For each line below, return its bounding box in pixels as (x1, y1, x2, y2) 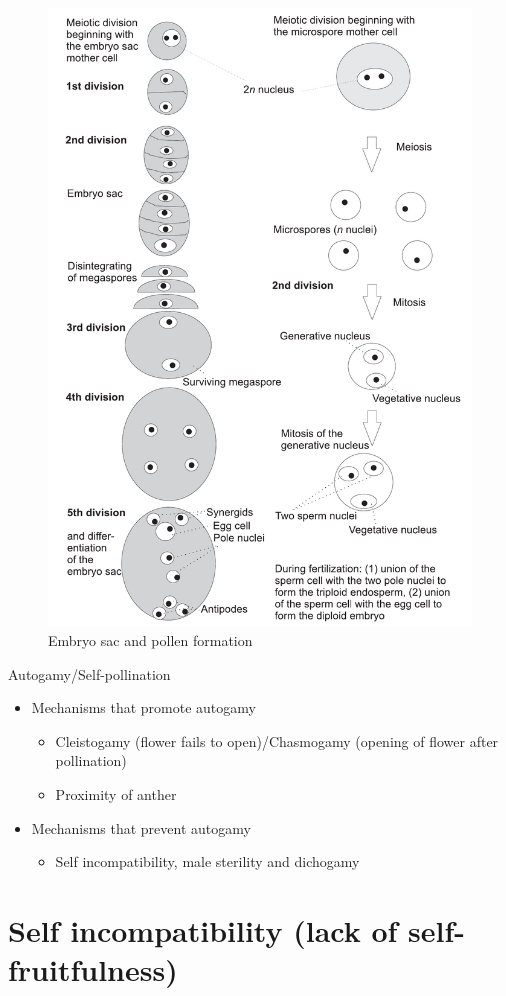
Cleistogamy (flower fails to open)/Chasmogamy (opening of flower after (55, 730, 499, 751)
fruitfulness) (8, 949, 178, 990)
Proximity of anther (55, 784, 177, 805)
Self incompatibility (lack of (8, 910, 398, 950)
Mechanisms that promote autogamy (31, 697, 256, 718)
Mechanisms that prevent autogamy (31, 817, 251, 838)
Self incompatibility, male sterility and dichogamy (55, 851, 360, 872)
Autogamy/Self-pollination (8, 663, 171, 684)
